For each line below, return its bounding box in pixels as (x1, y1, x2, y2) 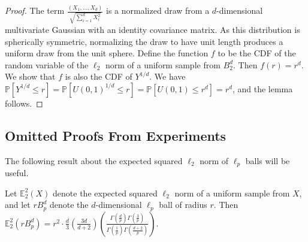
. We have (149, 70, 186, 83)
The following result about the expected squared (5, 154, 183, 167)
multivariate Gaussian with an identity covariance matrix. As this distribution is (5, 23, 300, 36)
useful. (5, 167, 29, 179)
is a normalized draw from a (106, 4, 210, 17)
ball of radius (159, 198, 207, 211)
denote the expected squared (53, 186, 158, 199)
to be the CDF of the (218, 47, 296, 59)
